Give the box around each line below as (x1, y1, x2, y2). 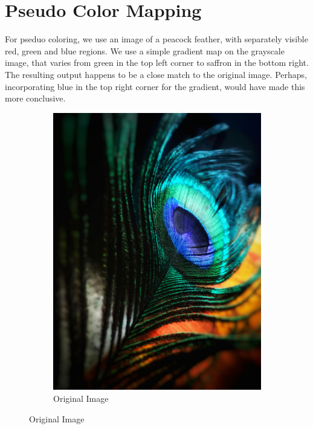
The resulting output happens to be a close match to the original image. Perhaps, (5, 68, 307, 80)
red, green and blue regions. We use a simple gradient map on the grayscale (5, 44, 285, 57)
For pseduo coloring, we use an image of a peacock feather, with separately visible (5, 33, 308, 45)
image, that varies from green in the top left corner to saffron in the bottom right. (5, 56, 309, 69)
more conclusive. (5, 92, 66, 105)
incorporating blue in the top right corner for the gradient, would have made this (5, 80, 305, 92)
